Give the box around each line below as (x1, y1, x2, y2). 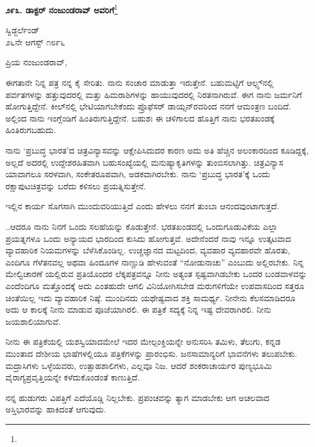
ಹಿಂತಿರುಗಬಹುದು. (5, 123, 56, 136)
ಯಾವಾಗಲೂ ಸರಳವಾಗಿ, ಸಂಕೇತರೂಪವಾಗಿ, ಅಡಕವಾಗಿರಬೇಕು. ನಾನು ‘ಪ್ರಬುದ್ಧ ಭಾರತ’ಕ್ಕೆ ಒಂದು (5, 168, 270, 180)
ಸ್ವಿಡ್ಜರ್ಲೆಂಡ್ (5, 24, 40, 36)
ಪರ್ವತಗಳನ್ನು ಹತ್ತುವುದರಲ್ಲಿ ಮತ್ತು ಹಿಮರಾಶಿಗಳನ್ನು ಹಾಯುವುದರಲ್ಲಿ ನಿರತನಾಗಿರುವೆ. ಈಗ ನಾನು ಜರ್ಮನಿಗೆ (5, 88, 302, 100)
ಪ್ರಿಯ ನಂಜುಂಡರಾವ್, (5, 56, 67, 68)
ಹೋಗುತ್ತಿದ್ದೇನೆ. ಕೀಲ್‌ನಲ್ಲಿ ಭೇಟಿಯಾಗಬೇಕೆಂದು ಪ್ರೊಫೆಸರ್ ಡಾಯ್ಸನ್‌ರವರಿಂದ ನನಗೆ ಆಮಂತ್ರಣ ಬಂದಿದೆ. (5, 100, 291, 113)
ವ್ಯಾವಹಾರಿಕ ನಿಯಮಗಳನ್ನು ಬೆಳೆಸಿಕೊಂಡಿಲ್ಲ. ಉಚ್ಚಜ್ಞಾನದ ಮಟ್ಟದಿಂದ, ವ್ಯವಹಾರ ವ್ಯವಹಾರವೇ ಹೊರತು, (5, 244, 290, 256)
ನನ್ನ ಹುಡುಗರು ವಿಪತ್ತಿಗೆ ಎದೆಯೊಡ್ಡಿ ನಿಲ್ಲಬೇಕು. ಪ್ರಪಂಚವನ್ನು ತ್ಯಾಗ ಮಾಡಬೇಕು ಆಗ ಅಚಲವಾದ (5, 391, 270, 403)
